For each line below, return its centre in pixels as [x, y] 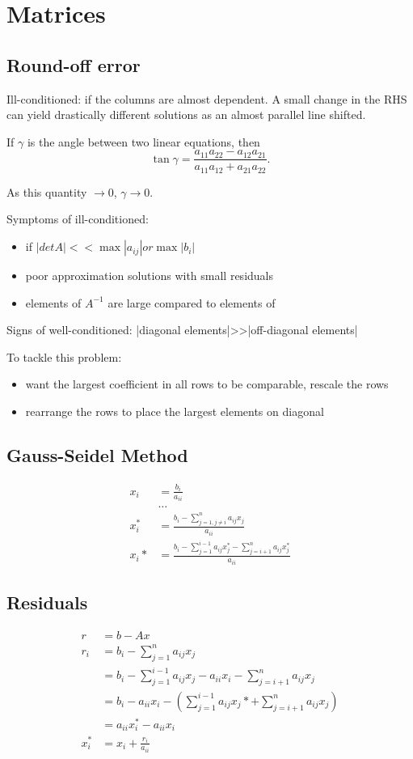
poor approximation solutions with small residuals [150, 276]
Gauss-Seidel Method [97, 455]
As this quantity [47, 191]
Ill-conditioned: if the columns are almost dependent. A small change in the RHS [207, 98]
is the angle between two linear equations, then [143, 141]
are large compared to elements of [192, 302]
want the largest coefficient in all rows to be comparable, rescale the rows [207, 384]
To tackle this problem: [64, 356]
